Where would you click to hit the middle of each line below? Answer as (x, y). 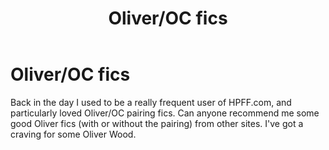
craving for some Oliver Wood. (73, 134)
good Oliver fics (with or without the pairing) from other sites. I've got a (157, 123)
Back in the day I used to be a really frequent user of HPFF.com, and (151, 102)
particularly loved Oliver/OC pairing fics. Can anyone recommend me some (165, 113)
